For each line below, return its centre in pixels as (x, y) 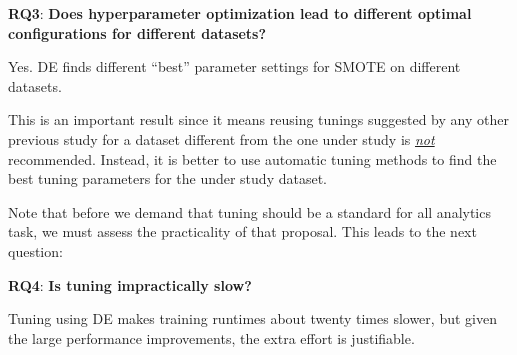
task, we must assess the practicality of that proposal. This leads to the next (242, 231)
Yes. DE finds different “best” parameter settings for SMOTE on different (234, 66)
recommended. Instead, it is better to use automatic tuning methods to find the (252, 158)
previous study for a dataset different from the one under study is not (221, 138)
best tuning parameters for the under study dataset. (167, 178)
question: (35, 250)
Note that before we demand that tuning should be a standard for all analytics (249, 211)
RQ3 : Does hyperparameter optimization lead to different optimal (240, 13)
